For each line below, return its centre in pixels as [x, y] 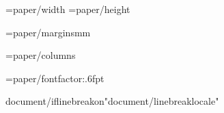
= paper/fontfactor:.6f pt [55, 78]
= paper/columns [41, 55]
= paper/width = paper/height [68, 9]
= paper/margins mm [48, 32]
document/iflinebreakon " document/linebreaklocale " [112, 101]
